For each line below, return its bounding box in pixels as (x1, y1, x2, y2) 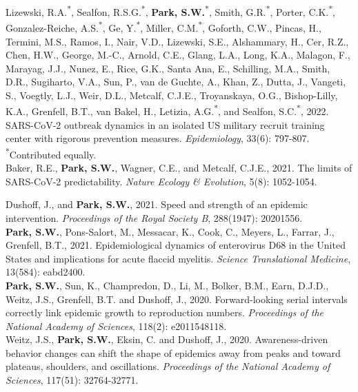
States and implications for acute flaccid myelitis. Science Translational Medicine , (6, 251, 351, 265)
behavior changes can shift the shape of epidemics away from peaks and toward (6, 345, 341, 360)
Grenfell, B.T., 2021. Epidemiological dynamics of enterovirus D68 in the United (6, 238, 346, 252)
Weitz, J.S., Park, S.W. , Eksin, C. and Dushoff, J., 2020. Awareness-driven (6, 332, 328, 347)
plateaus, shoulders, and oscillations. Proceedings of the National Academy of (6, 359, 330, 373)
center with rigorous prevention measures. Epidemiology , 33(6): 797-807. (6, 131, 310, 145)
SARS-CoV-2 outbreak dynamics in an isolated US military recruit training (6, 117, 325, 132)
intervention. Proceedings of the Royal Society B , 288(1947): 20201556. (6, 210, 303, 225)
